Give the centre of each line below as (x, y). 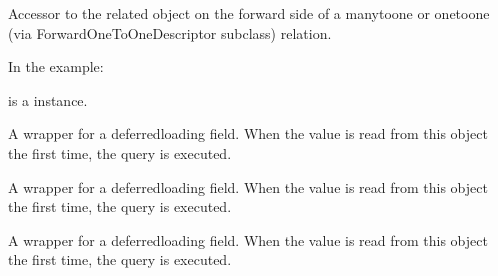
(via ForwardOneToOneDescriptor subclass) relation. (170, 32)
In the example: (56, 66)
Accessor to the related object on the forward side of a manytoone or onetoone (249, 13)
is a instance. (48, 99)
